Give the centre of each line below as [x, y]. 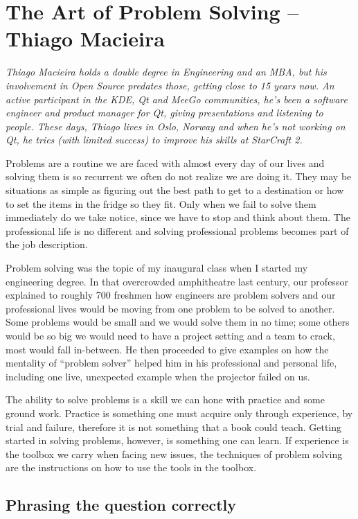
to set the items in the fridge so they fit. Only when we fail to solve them [161, 203]
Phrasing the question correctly [121, 505]
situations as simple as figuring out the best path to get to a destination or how [175, 190]
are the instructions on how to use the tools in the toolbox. [131, 467]
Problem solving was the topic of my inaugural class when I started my [157, 268]
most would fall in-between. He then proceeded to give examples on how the [167, 349]
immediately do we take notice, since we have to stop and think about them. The [178, 217]
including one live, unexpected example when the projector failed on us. [158, 376]
